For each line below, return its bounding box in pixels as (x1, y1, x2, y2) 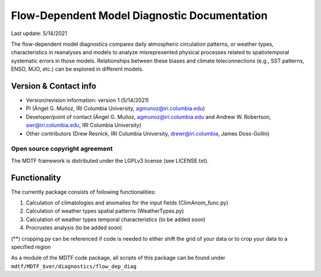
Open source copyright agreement (11, 144, 113, 153)
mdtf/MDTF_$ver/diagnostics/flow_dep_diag (11, 263, 137, 270)
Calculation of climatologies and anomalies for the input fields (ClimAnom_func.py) (26, 199, 229, 206)
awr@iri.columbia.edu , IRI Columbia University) (26, 122, 141, 129)
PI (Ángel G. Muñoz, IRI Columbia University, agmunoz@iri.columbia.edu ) (26, 105, 205, 112)
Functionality (11, 172, 61, 182)
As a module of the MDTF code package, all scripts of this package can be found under (11, 254, 226, 262)
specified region (11, 243, 51, 250)
